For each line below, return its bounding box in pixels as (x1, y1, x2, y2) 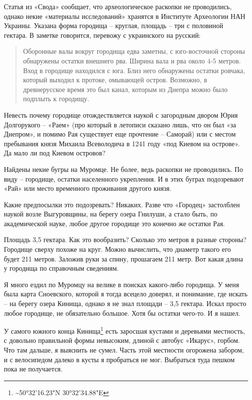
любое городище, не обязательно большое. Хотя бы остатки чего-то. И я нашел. (4, 308, 240, 318)
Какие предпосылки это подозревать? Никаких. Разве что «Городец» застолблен (4, 199, 240, 209)
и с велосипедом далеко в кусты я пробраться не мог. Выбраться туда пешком (4, 354, 235, 364)
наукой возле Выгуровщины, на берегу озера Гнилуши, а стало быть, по (4, 209, 218, 219)
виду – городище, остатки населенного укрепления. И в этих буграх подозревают (4, 173, 244, 184)
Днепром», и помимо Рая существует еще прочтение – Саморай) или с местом (4, 129, 236, 139)
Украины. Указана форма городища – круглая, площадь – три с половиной (4, 20, 223, 31)
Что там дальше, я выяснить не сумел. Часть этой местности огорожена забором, (4, 345, 244, 355)
